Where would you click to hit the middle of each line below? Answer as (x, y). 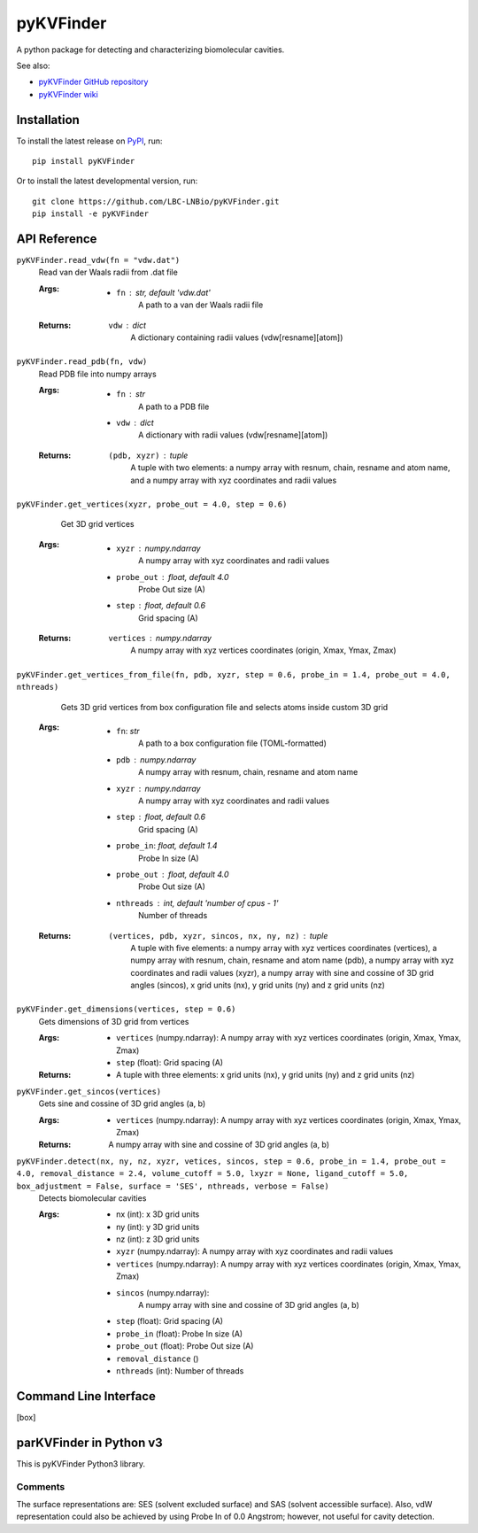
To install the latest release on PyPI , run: (89, 141)
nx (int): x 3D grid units (158, 1214)
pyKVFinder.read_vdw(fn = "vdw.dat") (98, 260)
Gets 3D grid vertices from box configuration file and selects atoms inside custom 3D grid (224, 707)
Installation (48, 120)
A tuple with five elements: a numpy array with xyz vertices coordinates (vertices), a (284, 948)
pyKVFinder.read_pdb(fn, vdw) (82, 362)
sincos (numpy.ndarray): (163, 1292)
